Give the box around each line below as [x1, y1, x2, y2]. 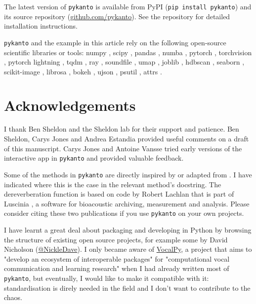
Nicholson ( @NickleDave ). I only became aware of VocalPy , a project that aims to [4, 244, 252, 254]
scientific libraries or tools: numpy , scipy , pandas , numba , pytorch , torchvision [4, 47, 252, 57]
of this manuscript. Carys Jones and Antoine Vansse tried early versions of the [4, 143, 242, 153]
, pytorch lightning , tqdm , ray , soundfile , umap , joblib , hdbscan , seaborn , [4, 57, 245, 67]
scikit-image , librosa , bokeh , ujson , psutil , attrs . [4, 66, 162, 76]
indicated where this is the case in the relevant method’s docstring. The [4, 179, 221, 189]
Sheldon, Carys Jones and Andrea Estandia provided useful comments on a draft [4, 134, 249, 143]
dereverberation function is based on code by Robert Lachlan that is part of [4, 189, 234, 199]
